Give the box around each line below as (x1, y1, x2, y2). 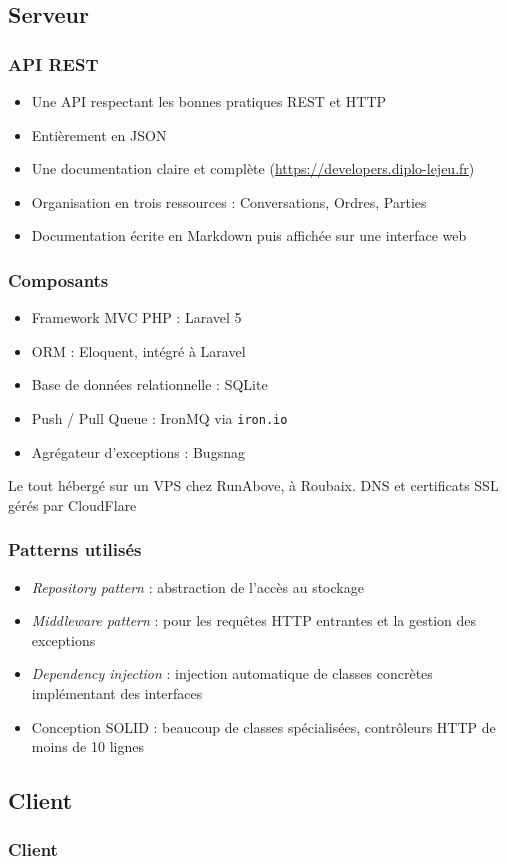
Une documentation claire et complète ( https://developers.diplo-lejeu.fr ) (31, 158, 475, 179)
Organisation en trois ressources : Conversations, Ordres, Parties (31, 191, 427, 212)
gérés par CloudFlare (8, 494, 137, 515)
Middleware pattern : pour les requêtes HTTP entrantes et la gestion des (31, 610, 477, 631)
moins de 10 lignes (31, 736, 144, 757)
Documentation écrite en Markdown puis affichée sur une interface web (31, 225, 467, 246)
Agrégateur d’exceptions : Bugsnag (31, 441, 245, 462)
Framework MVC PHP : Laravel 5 (31, 307, 242, 328)
